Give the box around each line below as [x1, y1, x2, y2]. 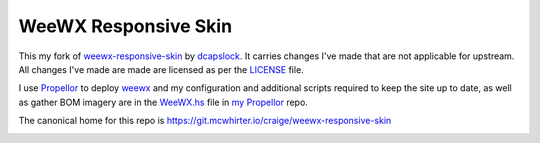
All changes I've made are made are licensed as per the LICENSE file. [18, 63, 304, 75]
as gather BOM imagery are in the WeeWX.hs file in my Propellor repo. [18, 96, 309, 108]
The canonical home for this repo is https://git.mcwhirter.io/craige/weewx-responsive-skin [18, 115, 392, 127]
